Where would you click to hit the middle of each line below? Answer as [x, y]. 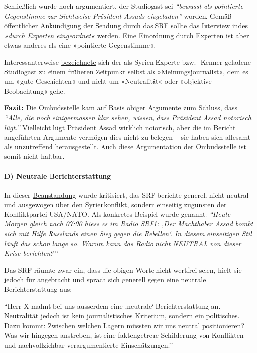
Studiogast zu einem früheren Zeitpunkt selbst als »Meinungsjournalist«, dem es [126, 71]
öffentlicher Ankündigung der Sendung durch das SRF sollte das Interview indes [126, 26]
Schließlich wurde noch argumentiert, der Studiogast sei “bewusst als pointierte [124, 6]
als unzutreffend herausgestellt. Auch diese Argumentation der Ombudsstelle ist [125, 146]
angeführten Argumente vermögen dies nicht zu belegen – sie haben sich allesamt [128, 137]
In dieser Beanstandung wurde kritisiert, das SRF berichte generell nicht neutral [127, 194]
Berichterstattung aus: [38, 289]
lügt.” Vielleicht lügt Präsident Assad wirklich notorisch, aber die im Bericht [120, 127]
